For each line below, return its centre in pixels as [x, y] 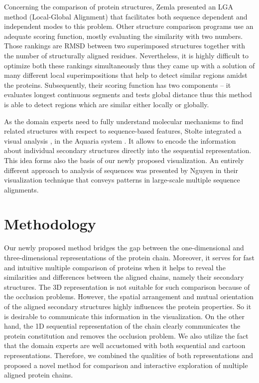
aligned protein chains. [39, 375]
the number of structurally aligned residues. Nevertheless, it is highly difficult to [127, 55]
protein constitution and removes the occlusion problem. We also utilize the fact [126, 335]
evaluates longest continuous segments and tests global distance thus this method [128, 95]
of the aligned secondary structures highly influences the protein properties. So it [128, 306]
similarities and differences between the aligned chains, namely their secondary [124, 277]
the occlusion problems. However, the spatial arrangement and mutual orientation [129, 296]
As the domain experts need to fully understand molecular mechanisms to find [124, 121]
